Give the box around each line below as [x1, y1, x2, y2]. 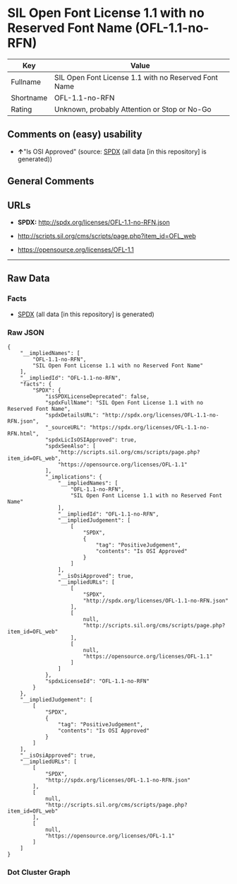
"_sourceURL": [44, 424, 87, 431]
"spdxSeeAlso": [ [44, 442, 97, 450]
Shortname [11, 93, 48, 103]
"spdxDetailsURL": [44, 412, 99, 419]
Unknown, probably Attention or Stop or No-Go [54, 104, 212, 114]
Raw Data [7, 272, 51, 284]
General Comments [7, 175, 95, 187]
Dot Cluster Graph [7, 867, 71, 877]
